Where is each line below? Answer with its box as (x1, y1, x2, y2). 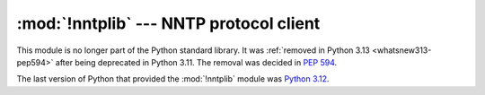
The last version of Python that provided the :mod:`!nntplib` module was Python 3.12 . (16, 73, 330, 84)
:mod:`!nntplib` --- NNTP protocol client (16, 13, 321, 33)
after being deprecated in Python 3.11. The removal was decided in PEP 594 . (55, 56, 338, 67)
